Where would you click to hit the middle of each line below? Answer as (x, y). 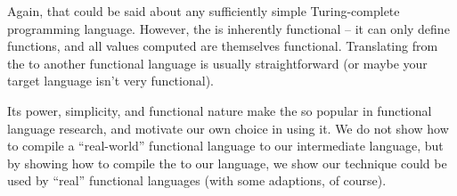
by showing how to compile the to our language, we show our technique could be (227, 163)
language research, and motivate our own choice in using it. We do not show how (228, 128)
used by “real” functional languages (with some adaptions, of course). (197, 180)
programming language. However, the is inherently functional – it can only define (228, 28)
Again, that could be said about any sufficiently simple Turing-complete (204, 11)
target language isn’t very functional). (110, 81)
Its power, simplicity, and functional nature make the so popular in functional (220, 110)
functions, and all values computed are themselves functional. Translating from (223, 46)
